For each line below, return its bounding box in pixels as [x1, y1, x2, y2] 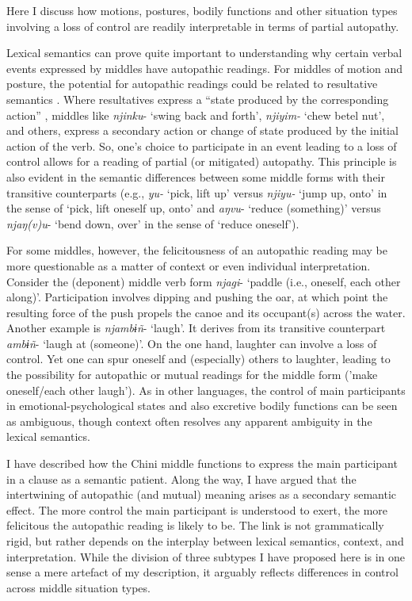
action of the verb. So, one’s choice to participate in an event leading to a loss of [6, 137, 397, 154]
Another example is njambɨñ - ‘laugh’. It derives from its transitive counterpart [6, 320, 386, 336]
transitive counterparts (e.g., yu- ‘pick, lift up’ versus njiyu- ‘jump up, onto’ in [6, 184, 387, 201]
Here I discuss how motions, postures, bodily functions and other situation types [6, 2, 398, 18]
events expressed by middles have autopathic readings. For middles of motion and [6, 59, 403, 76]
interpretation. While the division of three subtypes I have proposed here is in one [6, 548, 406, 565]
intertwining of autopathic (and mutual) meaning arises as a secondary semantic [6, 486, 397, 503]
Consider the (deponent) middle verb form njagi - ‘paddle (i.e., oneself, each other [6, 273, 401, 289]
